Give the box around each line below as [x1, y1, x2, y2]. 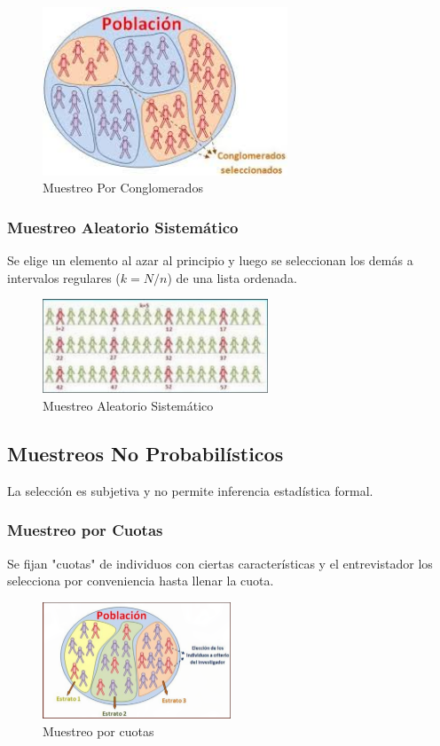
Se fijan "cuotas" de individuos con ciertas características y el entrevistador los [7, 554, 433, 572]
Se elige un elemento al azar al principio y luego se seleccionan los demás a [7, 251, 413, 270]
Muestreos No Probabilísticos [7, 439, 284, 467]
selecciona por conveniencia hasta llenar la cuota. [7, 571, 274, 590]
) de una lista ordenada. [167, 268, 297, 287]
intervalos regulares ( [7, 268, 121, 287]
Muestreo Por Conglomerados [43, 178, 203, 197]
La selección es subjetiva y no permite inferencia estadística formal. [7, 481, 373, 499]
